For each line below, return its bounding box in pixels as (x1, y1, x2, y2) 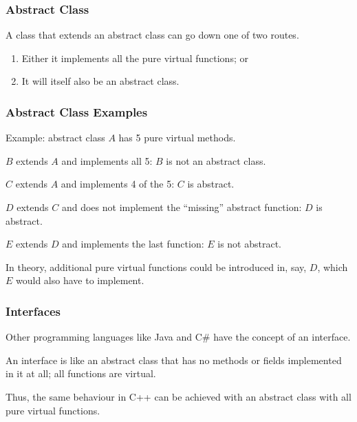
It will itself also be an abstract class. (21, 74, 180, 88)
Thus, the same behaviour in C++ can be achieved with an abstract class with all (6, 389, 351, 403)
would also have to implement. (16, 273, 144, 288)
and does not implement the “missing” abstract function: (61, 200, 302, 214)
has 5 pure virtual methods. (118, 130, 236, 145)
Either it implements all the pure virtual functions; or (21, 50, 248, 65)
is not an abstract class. (166, 153, 266, 168)
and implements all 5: (61, 153, 153, 168)
